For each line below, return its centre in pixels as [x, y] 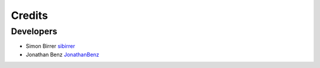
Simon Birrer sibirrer [50, 46]
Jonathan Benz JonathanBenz [63, 54]
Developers [34, 31]
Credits [30, 15]
